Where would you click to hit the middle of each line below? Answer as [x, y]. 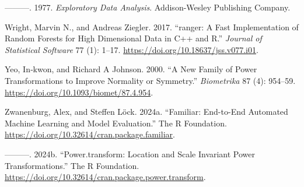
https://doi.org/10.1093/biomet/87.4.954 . [79, 92]
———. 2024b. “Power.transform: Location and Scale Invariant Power [130, 154]
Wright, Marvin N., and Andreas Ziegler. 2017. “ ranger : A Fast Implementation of [152, 27]
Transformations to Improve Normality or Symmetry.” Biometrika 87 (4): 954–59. [150, 80]
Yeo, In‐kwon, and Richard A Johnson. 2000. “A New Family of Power [131, 69]
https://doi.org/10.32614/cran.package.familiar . [90, 134]
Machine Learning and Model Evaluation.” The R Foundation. [116, 123]
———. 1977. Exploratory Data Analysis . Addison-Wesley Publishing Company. [148, 7]
